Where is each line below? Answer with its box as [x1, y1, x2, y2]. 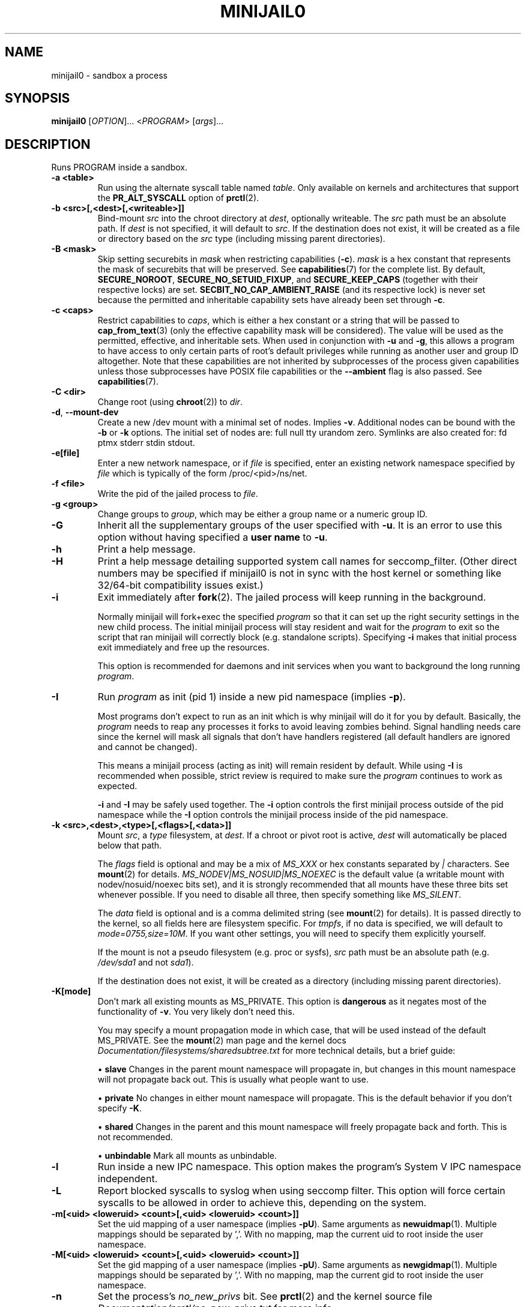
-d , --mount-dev [51, 407, 119, 418]
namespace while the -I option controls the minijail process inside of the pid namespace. [97, 810, 449, 820]
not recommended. [97, 1132, 173, 1143]
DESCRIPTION [5, 136, 91, 152]
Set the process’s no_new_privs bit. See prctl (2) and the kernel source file [97, 1290, 432, 1303]
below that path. [97, 840, 162, 851]
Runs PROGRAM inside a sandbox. [51, 162, 187, 173]
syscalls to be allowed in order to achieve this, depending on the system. [97, 1197, 427, 1209]
